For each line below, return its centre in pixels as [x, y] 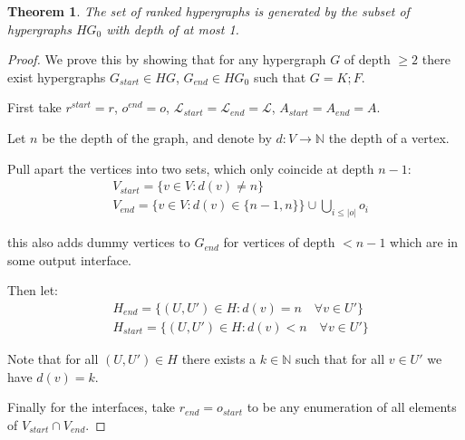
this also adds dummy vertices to [99, 242]
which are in [424, 242]
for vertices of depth [279, 242]
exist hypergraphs [57, 77]
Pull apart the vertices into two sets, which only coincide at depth [191, 168]
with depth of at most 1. [173, 29]
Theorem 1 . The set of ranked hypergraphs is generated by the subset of [208, 11]
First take [34, 107]
